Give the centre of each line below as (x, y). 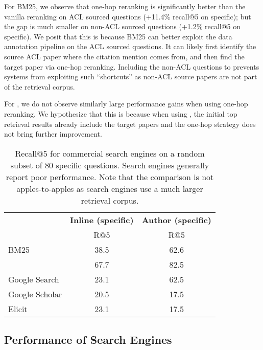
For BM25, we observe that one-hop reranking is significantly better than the (125, 6)
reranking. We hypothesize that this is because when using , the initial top (121, 113)
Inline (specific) (102, 220)
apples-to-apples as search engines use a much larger (110, 188)
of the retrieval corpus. (40, 86)
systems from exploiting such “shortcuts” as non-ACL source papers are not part (131, 76)
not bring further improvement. (53, 134)
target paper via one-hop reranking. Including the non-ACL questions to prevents (132, 66)
